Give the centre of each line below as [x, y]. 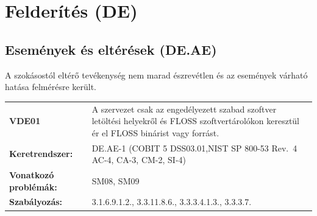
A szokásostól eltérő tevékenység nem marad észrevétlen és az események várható [156, 75]
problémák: [33, 186]
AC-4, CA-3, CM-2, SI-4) [139, 160]
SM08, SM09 [116, 180]
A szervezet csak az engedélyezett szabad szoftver [184, 109]
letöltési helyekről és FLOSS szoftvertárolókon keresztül [196, 121]
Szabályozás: [36, 202]
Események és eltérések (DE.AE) [111, 49]
